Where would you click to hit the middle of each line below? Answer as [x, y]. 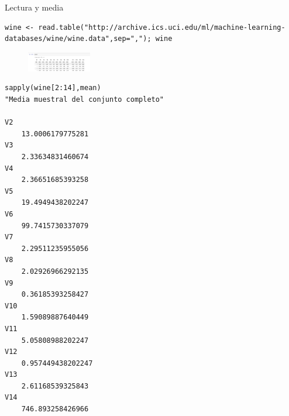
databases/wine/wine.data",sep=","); [78, 39]
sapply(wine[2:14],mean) [53, 88]
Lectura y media [34, 7]
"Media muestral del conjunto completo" [85, 100]
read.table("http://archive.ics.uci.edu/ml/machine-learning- [162, 27]
